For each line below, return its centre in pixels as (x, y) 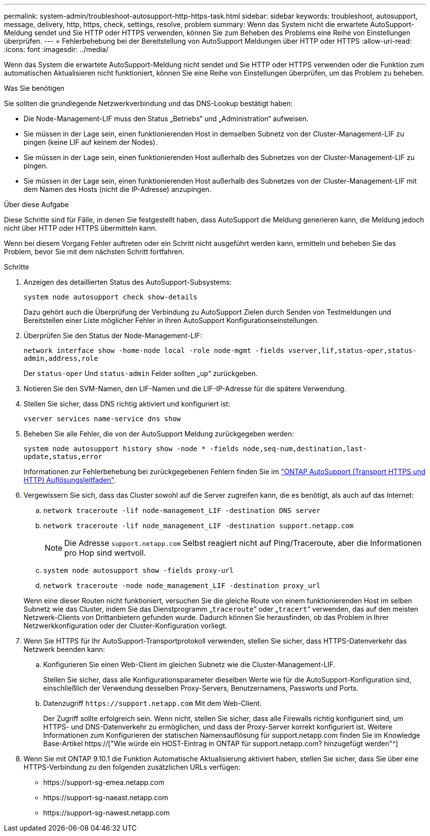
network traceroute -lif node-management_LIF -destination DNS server (182, 511)
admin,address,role (61, 358)
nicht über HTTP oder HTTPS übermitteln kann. (81, 228)
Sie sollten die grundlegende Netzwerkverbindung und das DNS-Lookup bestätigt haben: (148, 103)
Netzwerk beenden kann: (64, 649)
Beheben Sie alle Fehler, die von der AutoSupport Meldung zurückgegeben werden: (159, 434)
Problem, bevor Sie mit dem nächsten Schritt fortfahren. (94, 252)
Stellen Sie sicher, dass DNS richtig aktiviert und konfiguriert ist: (127, 404)
